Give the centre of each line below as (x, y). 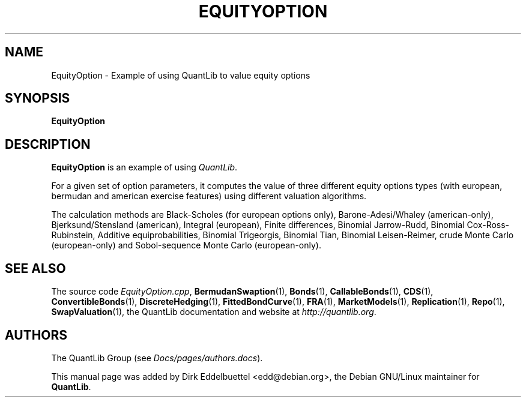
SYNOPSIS (38, 98)
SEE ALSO (35, 268)
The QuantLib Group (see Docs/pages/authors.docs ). (157, 358)
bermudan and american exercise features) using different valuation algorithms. (209, 196)
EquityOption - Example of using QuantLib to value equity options (181, 75)
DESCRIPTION (48, 144)
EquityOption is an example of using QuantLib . (144, 167)
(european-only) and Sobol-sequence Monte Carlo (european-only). (186, 245)
